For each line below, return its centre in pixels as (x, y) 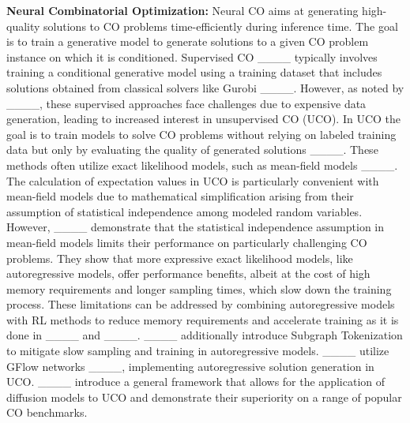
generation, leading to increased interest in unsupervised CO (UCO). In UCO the (204, 119)
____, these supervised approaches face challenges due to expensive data (186, 103)
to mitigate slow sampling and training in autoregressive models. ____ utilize (198, 351)
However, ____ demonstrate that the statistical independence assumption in (196, 227)
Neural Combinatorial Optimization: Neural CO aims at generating (182, 10)
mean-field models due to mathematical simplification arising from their (180, 196)
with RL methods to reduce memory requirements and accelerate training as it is (203, 319)
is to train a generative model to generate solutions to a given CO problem (188, 41)
